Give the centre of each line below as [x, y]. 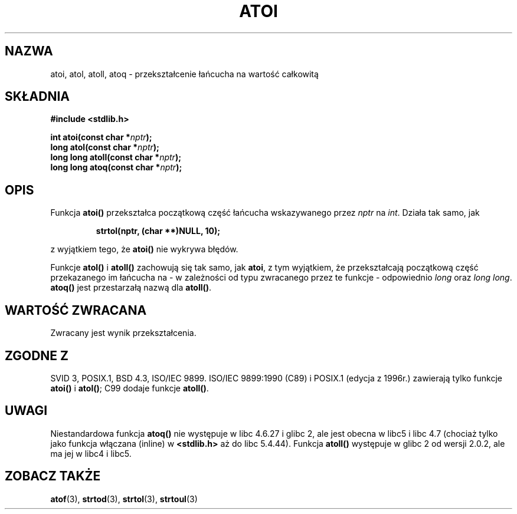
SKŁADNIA [37, 97]
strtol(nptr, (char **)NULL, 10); [158, 231]
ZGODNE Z [37, 355]
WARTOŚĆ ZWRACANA [76, 310]
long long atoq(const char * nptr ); [116, 167]
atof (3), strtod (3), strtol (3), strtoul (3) [124, 499]
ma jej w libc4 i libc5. [91, 453]
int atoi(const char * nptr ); [101, 137]
